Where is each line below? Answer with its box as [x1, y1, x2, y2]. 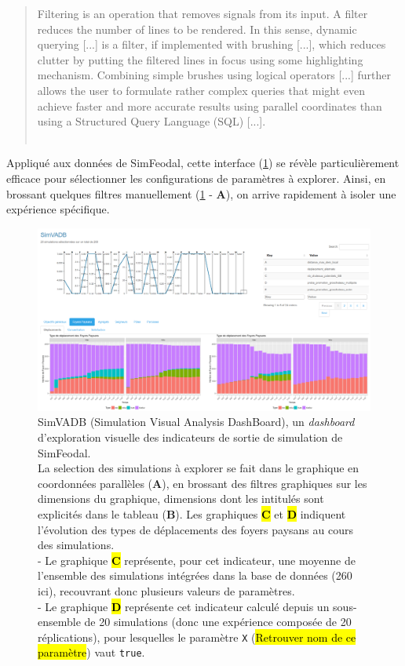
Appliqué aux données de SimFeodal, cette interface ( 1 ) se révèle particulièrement [6, 155, 400, 171]
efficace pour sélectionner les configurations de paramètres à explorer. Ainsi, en [6, 169, 386, 186]
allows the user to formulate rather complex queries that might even [37, 82, 366, 98]
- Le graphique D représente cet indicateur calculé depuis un [38, 598, 330, 614]
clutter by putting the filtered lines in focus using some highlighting [37, 51, 363, 67]
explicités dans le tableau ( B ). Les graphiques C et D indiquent [38, 505, 346, 522]
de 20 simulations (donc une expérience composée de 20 [84, 613, 352, 630]
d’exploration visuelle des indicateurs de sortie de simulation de [38, 429, 343, 446]
